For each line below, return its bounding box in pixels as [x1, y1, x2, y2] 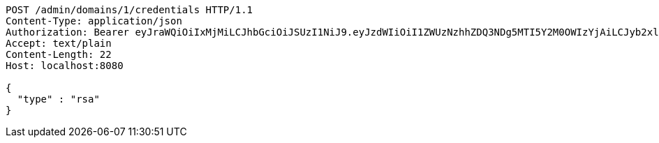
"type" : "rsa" [17, 93, 100, 105]
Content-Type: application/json [6, 15, 182, 27]
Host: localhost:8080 [6, 60, 124, 71]
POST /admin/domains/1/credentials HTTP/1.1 [6, 4, 253, 15]
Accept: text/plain [6, 38, 112, 49]
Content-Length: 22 [6, 49, 112, 60]
